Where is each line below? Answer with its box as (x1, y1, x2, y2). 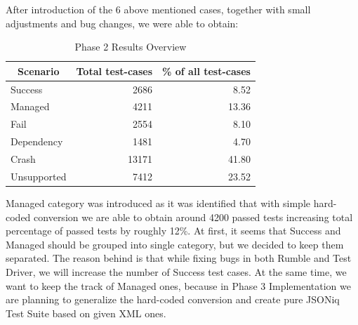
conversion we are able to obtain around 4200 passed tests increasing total (34, 209, 353, 224)
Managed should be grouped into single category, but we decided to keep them (6, 237, 344, 251)
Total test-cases (76, 63, 152, 78)
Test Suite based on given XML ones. (6, 305, 166, 320)
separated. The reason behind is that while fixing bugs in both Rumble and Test (6, 251, 352, 265)
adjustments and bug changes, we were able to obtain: (6, 15, 239, 30)
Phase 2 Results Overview (74, 39, 187, 54)
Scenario (18, 63, 60, 78)
